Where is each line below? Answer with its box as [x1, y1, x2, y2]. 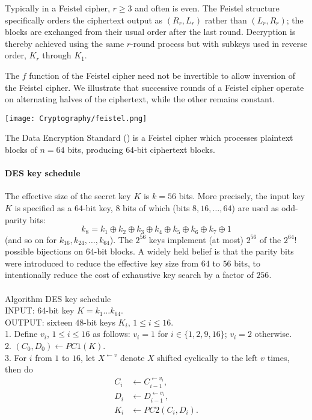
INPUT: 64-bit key [5, 304, 75, 317]
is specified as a [14, 201, 72, 214]
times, [267, 351, 290, 363]
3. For [5, 351, 27, 363]
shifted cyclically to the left [157, 351, 258, 363]
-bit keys [84, 315, 115, 328]
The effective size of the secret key [5, 190, 131, 202]
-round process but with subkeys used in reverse [130, 37, 307, 49]
